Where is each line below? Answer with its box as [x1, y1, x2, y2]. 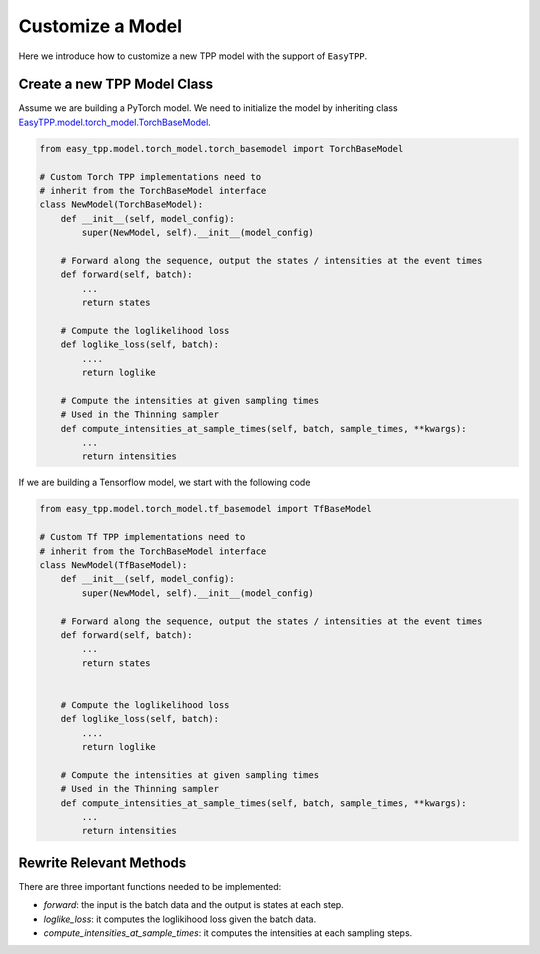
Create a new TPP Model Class [18, 76, 214, 93]
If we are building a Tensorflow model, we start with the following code [18, 476, 311, 489]
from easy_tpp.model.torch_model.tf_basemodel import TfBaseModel [39, 503, 372, 515]
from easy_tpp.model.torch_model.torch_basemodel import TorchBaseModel [39, 143, 404, 154]
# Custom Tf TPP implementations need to [39, 531, 246, 543]
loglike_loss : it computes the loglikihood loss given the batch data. [43, 913, 317, 925]
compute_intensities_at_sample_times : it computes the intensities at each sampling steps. [43, 927, 413, 939]
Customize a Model [18, 15, 182, 37]
